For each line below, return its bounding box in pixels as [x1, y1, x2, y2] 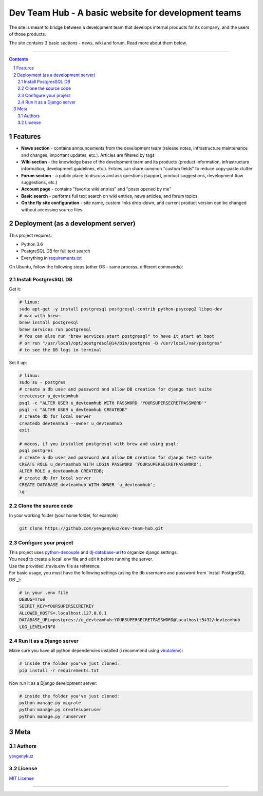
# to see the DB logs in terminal [19, 347, 102, 352]
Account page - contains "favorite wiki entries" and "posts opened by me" [21, 186, 171, 192]
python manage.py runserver [19, 714, 86, 719]
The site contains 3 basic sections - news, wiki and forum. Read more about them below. [9, 40, 187, 46]
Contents [9, 56, 29, 62]
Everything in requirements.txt [21, 255, 82, 261]
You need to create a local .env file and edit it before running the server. [9, 556, 153, 562]
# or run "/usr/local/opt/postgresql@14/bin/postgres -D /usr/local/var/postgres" [19, 340, 223, 346]
